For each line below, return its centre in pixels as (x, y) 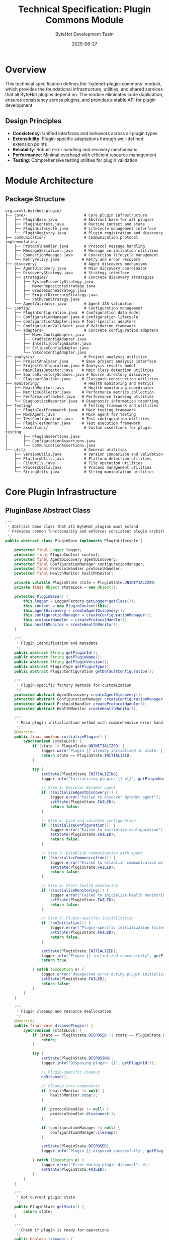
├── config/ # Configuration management (74, 308)
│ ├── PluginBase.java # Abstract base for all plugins (80, 219)
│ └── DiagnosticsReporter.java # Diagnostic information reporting (82, 401)
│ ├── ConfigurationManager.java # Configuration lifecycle (72, 317)
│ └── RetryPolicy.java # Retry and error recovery (73, 259)
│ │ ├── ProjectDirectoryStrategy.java (52, 295)
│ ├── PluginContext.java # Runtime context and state (75, 224)
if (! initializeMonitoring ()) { (75, 891)
